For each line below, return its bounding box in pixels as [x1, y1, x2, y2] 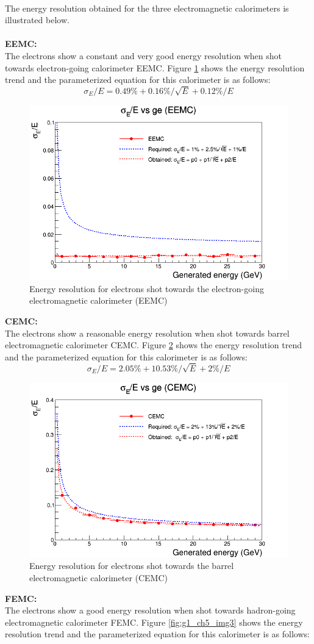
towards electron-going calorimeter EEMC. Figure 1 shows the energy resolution [5, 61, 305, 74]
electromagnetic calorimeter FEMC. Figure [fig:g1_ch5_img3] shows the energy [5, 615, 303, 628]
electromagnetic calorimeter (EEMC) [29, 294, 168, 307]
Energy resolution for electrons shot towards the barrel [29, 559, 234, 572]
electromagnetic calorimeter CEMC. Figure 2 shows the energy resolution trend [5, 338, 302, 351]
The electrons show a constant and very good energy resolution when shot [5, 49, 282, 62]
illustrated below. [5, 13, 70, 26]
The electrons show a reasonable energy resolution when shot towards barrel [5, 326, 290, 339]
